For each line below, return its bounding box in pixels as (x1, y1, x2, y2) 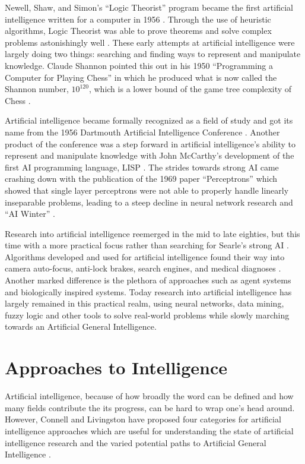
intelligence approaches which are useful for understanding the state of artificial (5, 424, 294, 437)
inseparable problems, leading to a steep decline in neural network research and (5, 195, 293, 208)
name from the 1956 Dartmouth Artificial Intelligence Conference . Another (5, 125, 280, 138)
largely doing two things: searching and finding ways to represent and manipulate (5, 48, 301, 60)
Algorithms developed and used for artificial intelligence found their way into (5, 250, 285, 263)
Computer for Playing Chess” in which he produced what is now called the (5, 71, 277, 83)
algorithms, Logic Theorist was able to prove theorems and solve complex (5, 24, 272, 37)
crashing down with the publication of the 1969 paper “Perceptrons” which (5, 172, 278, 185)
